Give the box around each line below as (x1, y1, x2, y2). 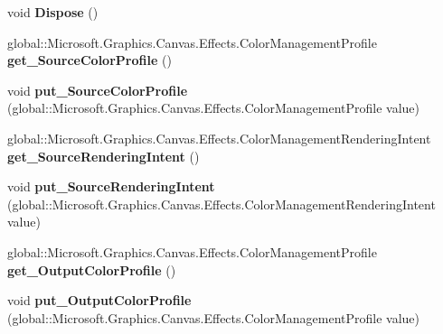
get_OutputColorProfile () (7, 260, 176, 279)
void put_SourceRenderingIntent (7, 177, 215, 196)
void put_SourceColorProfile (7, 80, 188, 99)
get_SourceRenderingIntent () (7, 146, 200, 165)
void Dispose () (7, 3, 99, 21)
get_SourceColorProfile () (7, 51, 172, 70)
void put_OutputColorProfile (7, 291, 192, 310)
